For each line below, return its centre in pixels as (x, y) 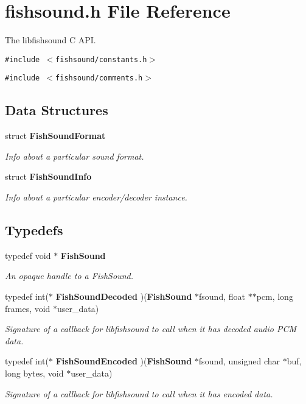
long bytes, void (34, 373)
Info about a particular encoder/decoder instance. (96, 197)
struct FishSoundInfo (48, 176)
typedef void (28, 255)
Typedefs (34, 230)
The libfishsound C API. (50, 40)
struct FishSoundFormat (55, 136)
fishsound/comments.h (99, 78)
